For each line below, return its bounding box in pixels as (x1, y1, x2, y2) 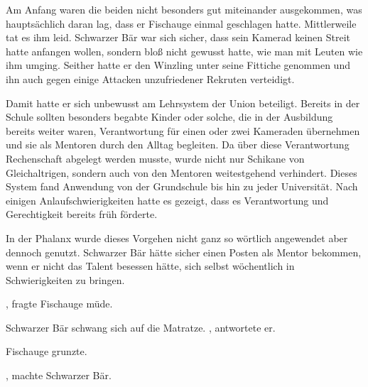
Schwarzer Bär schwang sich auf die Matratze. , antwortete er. (6, 320, 276, 334)
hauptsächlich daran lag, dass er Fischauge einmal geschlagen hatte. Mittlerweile (6, 16, 357, 31)
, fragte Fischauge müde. (6, 296, 113, 311)
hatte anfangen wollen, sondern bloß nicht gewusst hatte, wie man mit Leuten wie (6, 43, 363, 58)
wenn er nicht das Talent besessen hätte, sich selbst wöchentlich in (6, 258, 295, 273)
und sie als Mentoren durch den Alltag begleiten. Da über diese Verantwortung (6, 137, 350, 152)
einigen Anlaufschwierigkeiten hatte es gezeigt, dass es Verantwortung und (6, 192, 329, 207)
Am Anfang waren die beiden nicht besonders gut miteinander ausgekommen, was (6, 2, 362, 16)
